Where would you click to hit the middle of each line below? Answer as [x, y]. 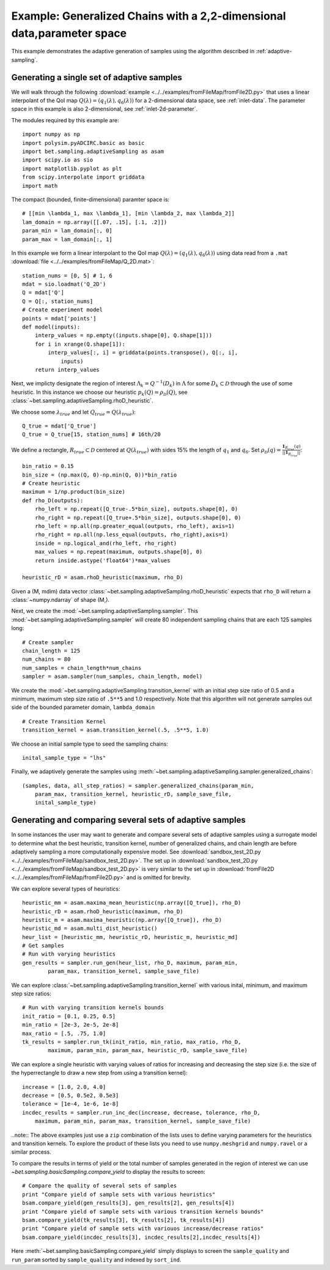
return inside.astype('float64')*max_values [102, 560]
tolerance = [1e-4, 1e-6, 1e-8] [71, 1104]
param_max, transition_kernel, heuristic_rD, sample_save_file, [133, 794]
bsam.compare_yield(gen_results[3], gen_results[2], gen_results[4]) [129, 1203]
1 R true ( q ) [291, 447]
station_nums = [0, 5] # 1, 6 [68, 276]
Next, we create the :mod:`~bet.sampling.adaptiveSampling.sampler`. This [105, 611]
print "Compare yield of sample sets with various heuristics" [119, 1194]
